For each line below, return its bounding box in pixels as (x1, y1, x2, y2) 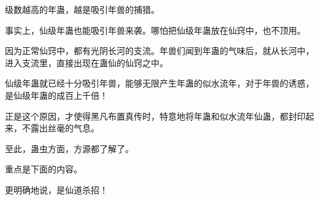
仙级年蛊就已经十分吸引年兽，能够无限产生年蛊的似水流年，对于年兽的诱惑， (5, 77, 314, 90)
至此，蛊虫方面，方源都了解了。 (5, 142, 134, 155)
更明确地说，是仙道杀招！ (5, 183, 108, 196)
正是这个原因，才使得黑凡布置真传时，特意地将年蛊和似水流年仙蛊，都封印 (5, 109, 306, 122)
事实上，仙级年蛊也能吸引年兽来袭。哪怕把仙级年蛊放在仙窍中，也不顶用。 (5, 23, 306, 36)
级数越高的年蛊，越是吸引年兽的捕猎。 (5, 3, 159, 15)
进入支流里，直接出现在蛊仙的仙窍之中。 (5, 56, 168, 69)
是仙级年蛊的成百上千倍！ (5, 88, 108, 101)
